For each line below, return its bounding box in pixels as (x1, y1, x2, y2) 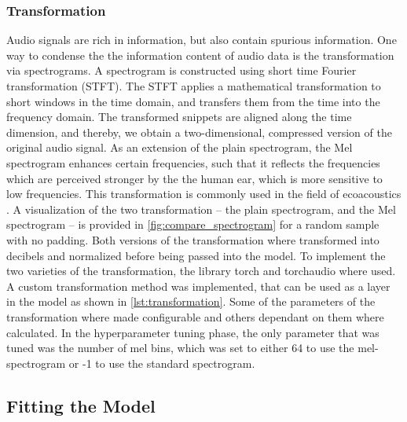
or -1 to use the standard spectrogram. (68, 354, 255, 371)
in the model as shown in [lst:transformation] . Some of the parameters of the (6, 293, 376, 310)
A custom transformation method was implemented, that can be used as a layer (6, 277, 390, 294)
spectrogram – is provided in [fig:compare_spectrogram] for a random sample (6, 216, 379, 233)
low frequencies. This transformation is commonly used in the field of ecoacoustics (6, 185, 401, 202)
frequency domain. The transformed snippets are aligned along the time (6, 108, 352, 125)
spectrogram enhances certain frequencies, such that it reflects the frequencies (6, 154, 380, 171)
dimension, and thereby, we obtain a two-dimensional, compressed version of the (6, 123, 392, 140)
